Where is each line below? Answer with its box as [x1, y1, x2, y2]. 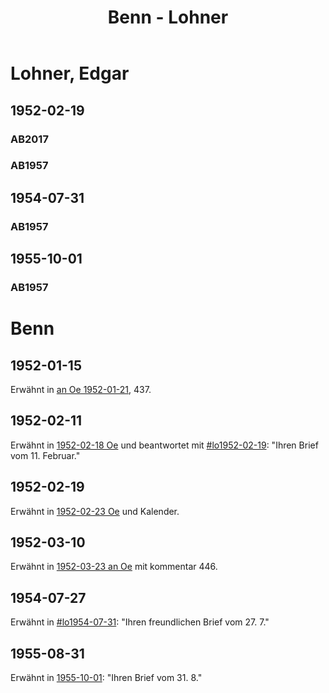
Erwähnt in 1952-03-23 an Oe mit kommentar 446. [10, 561, 218, 573]
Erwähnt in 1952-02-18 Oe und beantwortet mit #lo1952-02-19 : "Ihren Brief [10, 439, 319, 451]
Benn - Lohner [107, 6, 229, 29]
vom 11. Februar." [10, 449, 81, 461]
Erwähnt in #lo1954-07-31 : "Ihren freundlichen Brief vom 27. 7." [10, 616, 270, 628]
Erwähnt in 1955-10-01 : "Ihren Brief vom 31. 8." [10, 672, 203, 684]
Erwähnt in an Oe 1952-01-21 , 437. [10, 384, 152, 396]
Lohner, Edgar [10, 62, 130, 85]
